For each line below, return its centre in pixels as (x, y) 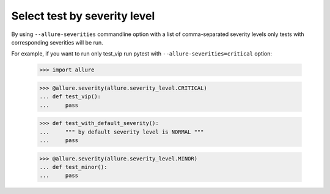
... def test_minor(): (73, 167)
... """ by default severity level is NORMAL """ (122, 132)
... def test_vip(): (70, 97)
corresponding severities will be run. (57, 42)
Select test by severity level (83, 16)
